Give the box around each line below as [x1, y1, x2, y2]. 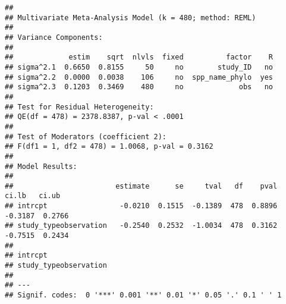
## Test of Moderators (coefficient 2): [5, 132, 167, 141]
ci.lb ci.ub [5, 192, 61, 200]
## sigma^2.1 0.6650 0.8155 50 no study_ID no [5, 62, 274, 71]
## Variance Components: [5, 33, 103, 42]
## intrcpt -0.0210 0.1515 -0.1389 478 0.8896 [5, 202, 278, 211]
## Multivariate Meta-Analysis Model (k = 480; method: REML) [5, 13, 256, 22]
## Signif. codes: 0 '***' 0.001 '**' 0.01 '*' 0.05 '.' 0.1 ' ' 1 [5, 291, 282, 300]
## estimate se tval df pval [5, 181, 278, 190]
